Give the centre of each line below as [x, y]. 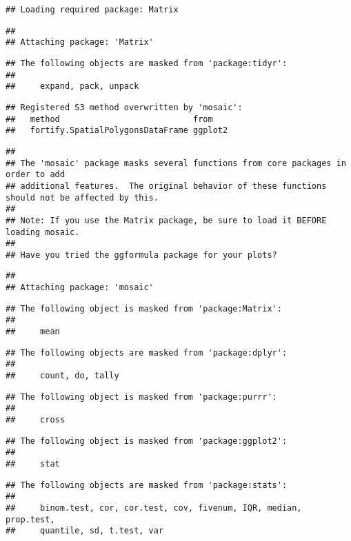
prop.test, [30, 519]
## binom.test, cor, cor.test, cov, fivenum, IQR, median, [154, 508]
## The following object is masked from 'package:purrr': [141, 397]
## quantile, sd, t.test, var [85, 531]
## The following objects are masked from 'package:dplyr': [147, 353]
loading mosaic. [43, 232]
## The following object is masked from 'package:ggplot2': [147, 441]
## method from [109, 119]
